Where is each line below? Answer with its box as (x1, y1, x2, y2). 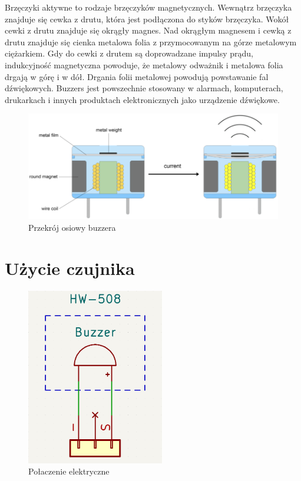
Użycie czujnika (5, 256, 135, 280)
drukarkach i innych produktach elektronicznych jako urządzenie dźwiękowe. (5, 93, 280, 105)
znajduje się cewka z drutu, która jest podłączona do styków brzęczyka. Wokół (5, 12, 289, 25)
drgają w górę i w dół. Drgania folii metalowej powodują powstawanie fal (5, 70, 269, 82)
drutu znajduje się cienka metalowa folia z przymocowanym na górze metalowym (5, 35, 297, 48)
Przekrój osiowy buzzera (28, 221, 116, 233)
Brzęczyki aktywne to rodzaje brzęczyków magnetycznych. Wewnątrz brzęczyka (5, 1, 292, 13)
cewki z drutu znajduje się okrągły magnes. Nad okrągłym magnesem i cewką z (5, 24, 292, 37)
